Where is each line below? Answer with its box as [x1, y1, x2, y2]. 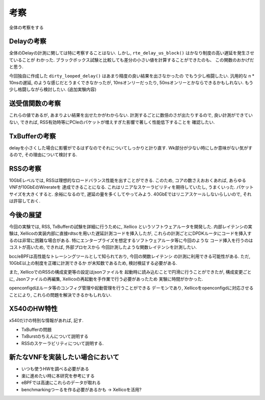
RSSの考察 [9, 164, 42, 173]
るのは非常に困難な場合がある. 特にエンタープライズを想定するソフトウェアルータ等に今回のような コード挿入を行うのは [9, 237, 253, 243]
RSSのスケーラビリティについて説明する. [21, 340, 104, 346]
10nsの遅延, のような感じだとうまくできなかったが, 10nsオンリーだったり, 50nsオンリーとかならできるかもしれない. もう [9, 80, 254, 86]
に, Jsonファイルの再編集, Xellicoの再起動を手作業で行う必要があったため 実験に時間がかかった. [9, 276, 203, 282]
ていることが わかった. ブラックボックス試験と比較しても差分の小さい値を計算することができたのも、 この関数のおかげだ [9, 57, 254, 63]
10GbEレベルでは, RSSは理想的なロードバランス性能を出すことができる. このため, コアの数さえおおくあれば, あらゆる [9, 177, 246, 183]
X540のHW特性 [9, 304, 58, 313]
